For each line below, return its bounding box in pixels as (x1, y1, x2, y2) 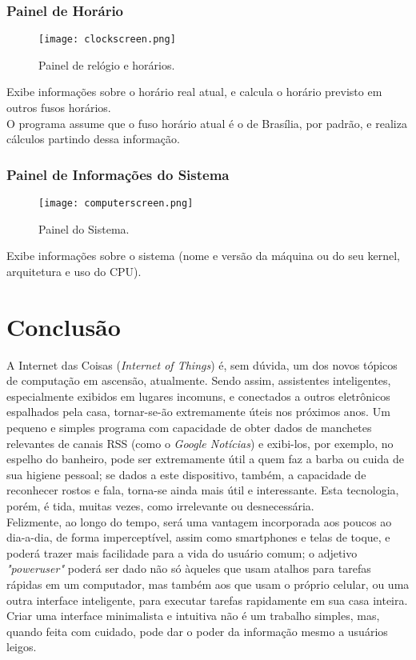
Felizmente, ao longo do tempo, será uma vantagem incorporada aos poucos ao (6, 513, 392, 530)
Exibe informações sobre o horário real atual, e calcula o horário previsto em (6, 83, 382, 100)
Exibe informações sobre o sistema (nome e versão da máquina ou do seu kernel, (6, 247, 400, 264)
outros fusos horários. (6, 99, 111, 116)
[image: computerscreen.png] (38, 198, 194, 210)
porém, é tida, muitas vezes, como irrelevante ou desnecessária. (6, 497, 314, 514)
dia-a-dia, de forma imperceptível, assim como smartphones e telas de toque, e (6, 529, 390, 546)
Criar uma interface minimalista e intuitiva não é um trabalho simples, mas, (6, 607, 380, 624)
